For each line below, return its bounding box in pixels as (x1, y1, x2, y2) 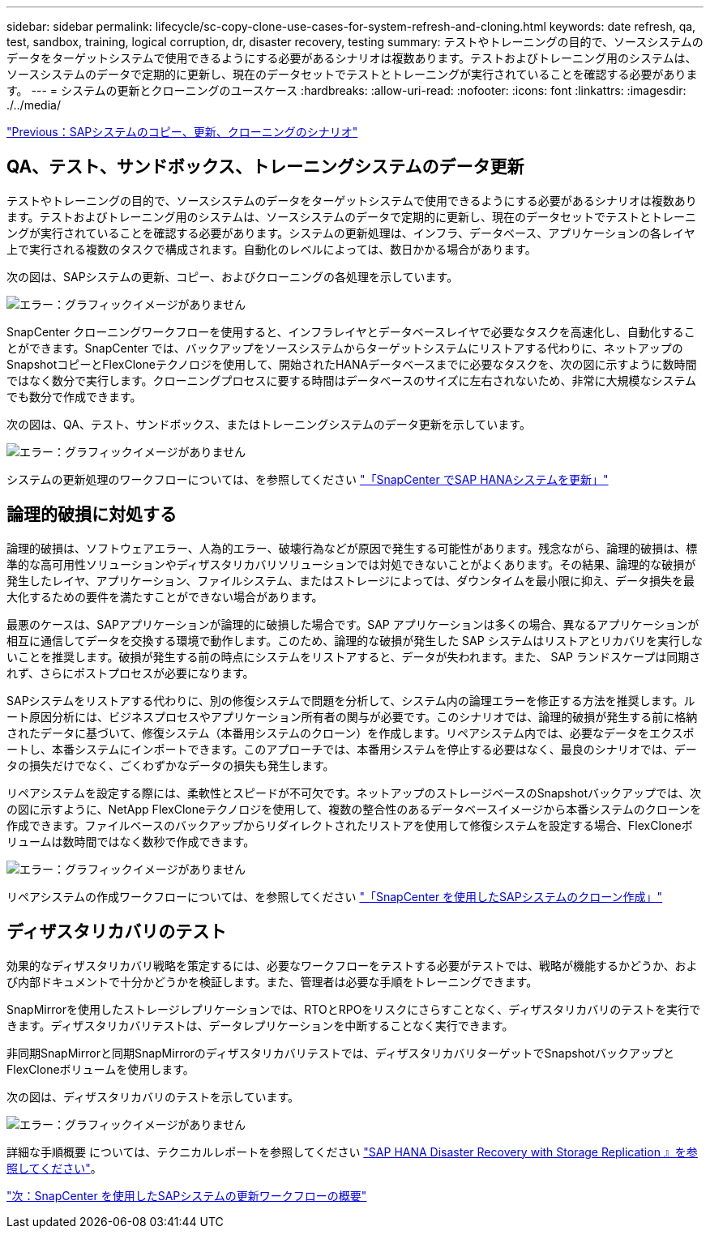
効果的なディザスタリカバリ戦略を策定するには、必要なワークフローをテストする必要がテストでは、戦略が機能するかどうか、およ (6, 958, 698, 972)
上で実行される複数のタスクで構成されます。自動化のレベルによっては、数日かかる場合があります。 (6, 241, 537, 256)
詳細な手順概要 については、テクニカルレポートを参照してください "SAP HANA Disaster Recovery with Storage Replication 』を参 (6, 1144, 698, 1159)
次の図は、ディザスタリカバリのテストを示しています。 (6, 1089, 300, 1104)
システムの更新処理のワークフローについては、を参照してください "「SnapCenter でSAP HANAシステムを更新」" (6, 472, 609, 486)
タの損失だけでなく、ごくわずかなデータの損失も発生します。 (6, 758, 335, 772)
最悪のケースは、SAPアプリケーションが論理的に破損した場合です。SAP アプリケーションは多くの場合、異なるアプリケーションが (6, 617, 699, 631)
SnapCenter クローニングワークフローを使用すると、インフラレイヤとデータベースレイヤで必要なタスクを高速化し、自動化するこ (6, 324, 695, 339)
